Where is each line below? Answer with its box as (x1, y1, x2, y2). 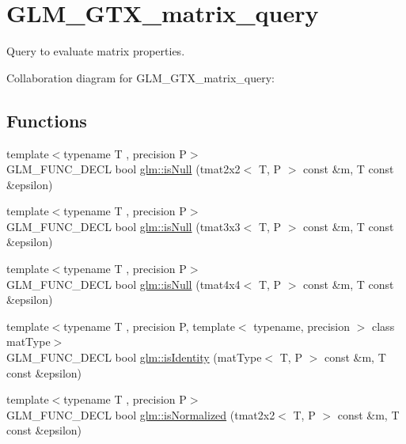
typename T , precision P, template (63, 317, 235, 334)
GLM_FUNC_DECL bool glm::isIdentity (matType (6, 349, 262, 366)
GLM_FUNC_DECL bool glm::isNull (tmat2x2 (6, 161, 241, 177)
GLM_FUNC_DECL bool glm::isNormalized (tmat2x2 (6, 406, 275, 423)
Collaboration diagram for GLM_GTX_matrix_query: (6, 69, 275, 85)
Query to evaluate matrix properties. (6, 43, 185, 59)
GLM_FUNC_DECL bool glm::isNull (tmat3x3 (6, 218, 241, 234)
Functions (6, 108, 87, 132)
